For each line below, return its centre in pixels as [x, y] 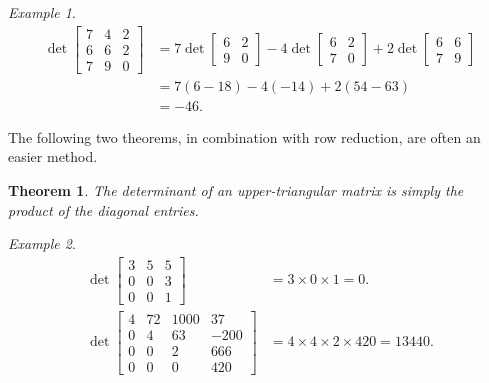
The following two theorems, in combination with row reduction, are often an [244, 136]
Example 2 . [42, 243]
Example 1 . [42, 12]
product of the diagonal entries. [103, 209]
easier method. [53, 156]
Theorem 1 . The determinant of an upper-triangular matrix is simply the [236, 189]
